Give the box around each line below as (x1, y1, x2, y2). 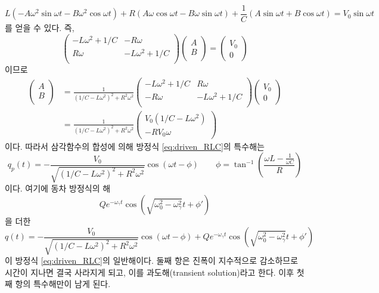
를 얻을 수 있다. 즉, (5, 21, 74, 34)
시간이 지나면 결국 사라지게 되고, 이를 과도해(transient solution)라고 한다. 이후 (5, 266, 294, 278)
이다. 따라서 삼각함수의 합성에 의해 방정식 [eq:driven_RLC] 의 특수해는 (5, 140, 265, 152)
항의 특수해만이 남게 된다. (15, 277, 111, 290)
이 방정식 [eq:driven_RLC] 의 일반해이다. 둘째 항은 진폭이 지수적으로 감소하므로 (5, 254, 299, 267)
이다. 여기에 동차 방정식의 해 (5, 182, 111, 195)
